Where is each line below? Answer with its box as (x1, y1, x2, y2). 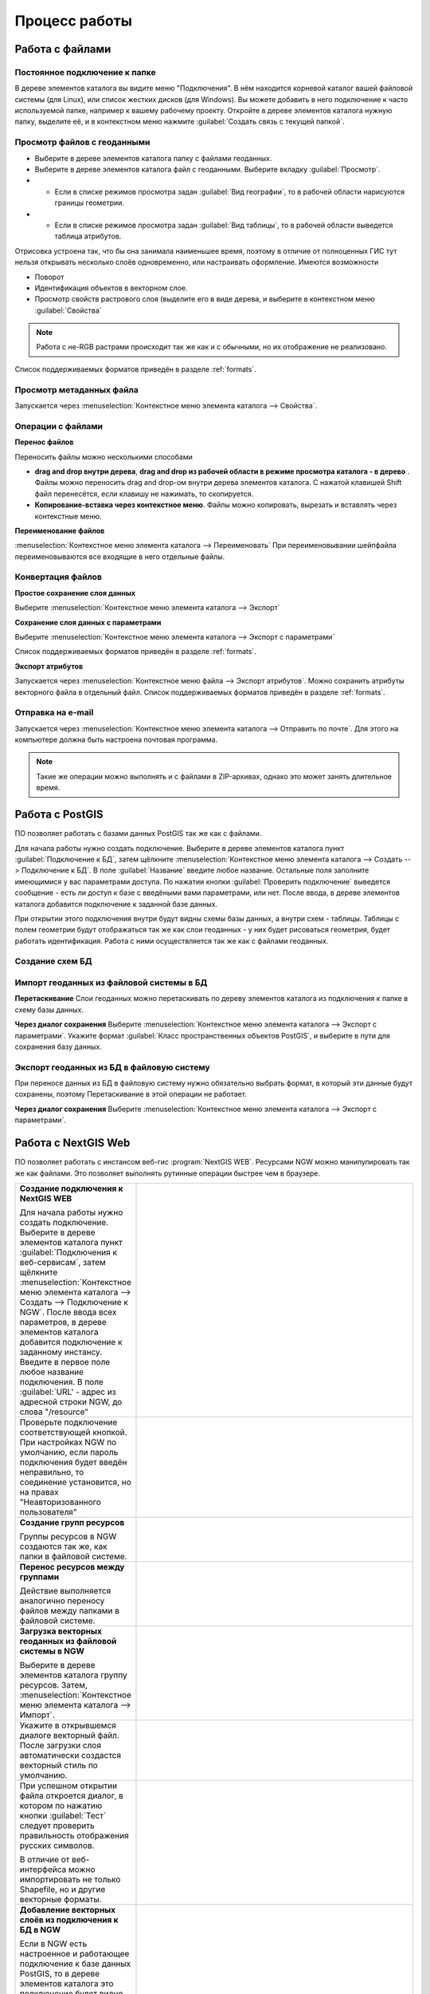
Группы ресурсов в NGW (19, 1531, 117, 1542)
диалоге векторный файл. (19, 1729, 119, 1740)
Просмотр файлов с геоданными (14, 136, 150, 148)
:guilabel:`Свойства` (34, 305, 103, 315)
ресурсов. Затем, (19, 1679, 88, 1690)
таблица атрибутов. (54, 231, 122, 241)
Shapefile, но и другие (19, 1883, 106, 1894)
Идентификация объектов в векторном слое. (34, 283, 188, 293)
